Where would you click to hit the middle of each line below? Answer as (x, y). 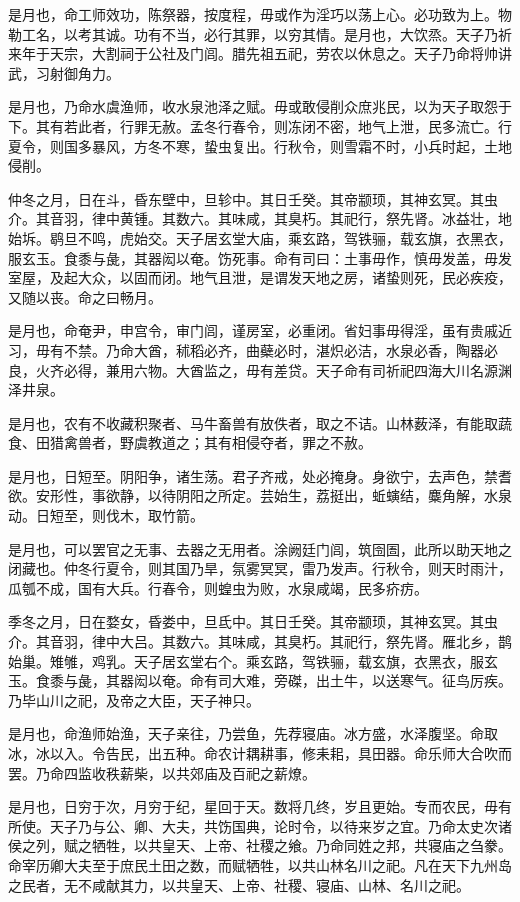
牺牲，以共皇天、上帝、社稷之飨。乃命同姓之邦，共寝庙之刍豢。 (301, 845)
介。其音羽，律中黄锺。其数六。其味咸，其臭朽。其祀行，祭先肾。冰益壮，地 (260, 218)
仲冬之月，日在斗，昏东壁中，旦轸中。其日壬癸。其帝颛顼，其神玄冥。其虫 (253, 198)
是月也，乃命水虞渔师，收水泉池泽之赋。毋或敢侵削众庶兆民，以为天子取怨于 (260, 106)
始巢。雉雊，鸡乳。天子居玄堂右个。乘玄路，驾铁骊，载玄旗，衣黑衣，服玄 (253, 660)
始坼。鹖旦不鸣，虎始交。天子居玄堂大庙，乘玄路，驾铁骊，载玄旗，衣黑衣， (260, 237)
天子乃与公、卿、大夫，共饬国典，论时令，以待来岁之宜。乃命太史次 (273, 825)
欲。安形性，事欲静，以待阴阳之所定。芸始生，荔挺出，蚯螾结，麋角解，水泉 (260, 495)
